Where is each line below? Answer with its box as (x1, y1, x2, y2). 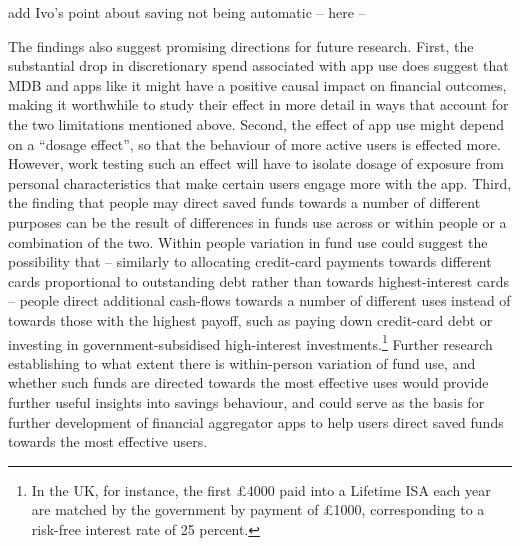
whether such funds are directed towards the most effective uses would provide (8, 372, 489, 393)
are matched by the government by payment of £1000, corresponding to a (31, 499, 485, 520)
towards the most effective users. (8, 431, 208, 452)
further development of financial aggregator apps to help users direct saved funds (8, 411, 504, 432)
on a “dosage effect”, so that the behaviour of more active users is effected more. (8, 133, 501, 154)
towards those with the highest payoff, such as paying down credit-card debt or (8, 309, 493, 330)
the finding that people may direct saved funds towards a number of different (8, 192, 481, 213)
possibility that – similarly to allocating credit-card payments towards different (8, 251, 492, 272)
